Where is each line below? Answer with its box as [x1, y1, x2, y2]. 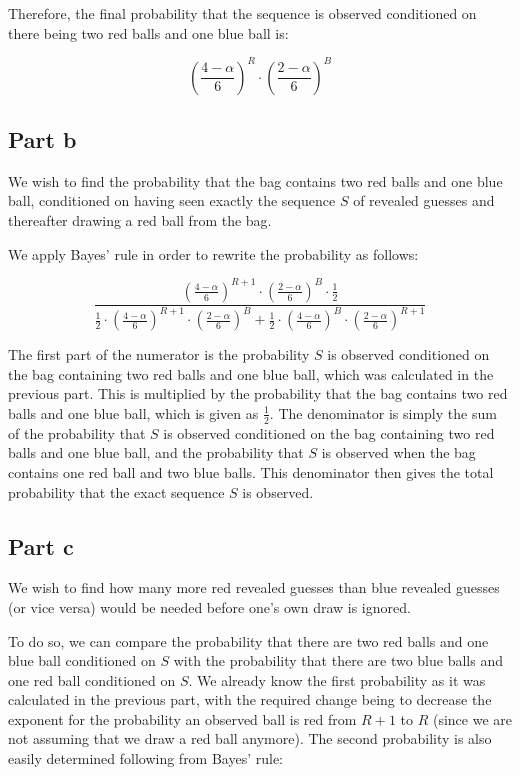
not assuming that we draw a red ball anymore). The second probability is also [8, 728, 492, 749]
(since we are [432, 708, 512, 729]
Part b [8, 124, 77, 155]
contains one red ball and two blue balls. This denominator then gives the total [8, 461, 494, 482]
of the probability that [8, 422, 146, 443]
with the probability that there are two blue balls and [173, 650, 503, 671]
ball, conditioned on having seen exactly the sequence [8, 190, 336, 211]
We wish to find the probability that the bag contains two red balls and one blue [8, 170, 503, 191]
